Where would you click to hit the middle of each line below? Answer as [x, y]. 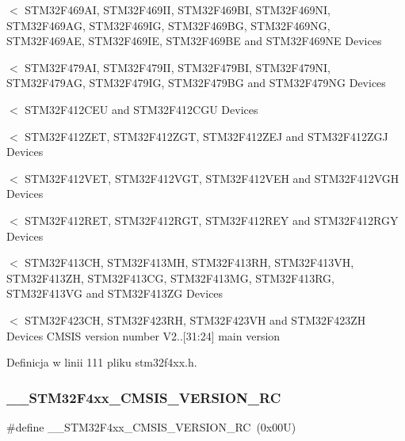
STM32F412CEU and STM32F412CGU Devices [141, 109]
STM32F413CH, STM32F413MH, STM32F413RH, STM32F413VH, [189, 262]
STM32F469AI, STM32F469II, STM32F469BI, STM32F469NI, [178, 10]
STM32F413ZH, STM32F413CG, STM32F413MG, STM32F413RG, [170, 278]
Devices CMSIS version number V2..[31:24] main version [143, 335]
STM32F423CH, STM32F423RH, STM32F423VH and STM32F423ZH [195, 319]
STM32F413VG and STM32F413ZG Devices [115, 293]
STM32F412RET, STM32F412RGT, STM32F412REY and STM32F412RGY [212, 220]
